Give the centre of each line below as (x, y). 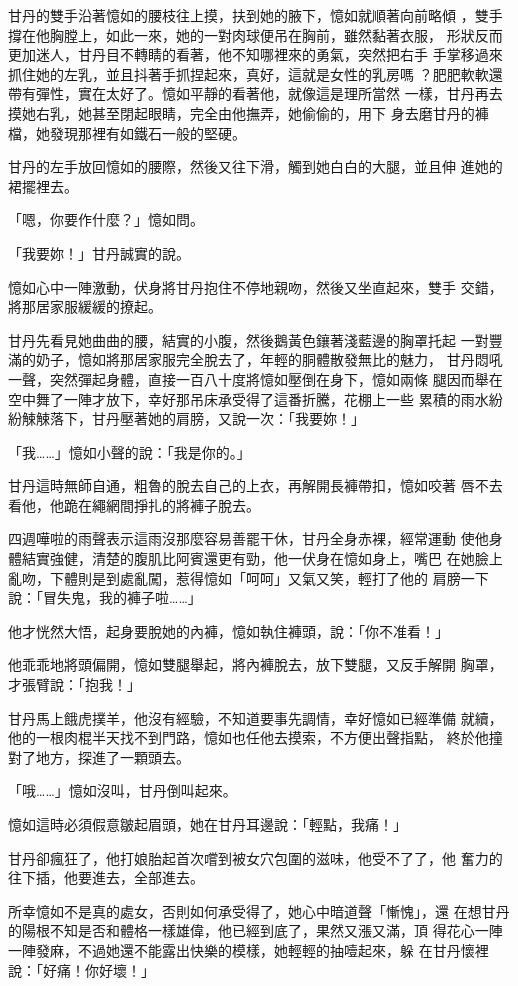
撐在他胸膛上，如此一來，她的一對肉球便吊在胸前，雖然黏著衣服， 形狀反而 (255, 34)
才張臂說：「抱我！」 (74, 684)
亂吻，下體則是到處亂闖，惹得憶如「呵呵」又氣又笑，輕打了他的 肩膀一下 (248, 577)
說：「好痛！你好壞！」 (81, 969)
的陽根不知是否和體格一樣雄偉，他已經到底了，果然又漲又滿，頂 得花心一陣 (255, 930)
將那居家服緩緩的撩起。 (85, 306)
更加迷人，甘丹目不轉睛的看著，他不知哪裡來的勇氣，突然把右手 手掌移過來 (255, 54)
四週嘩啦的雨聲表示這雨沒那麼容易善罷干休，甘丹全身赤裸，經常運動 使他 (248, 538)
